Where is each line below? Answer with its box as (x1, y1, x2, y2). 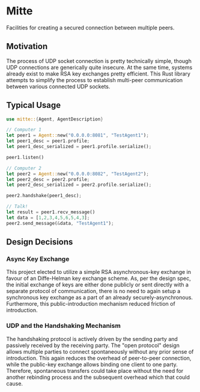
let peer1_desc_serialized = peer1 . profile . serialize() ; (6, 144, 152, 150)
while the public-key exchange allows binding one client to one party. (6, 361, 178, 368)
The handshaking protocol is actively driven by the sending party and (6, 335, 178, 342)
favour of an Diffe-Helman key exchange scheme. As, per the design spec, (6, 275, 191, 282)
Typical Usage (6, 100, 61, 110)
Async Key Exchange (6, 255, 70, 263)
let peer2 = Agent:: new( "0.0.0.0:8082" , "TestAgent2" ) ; (6, 171, 149, 177)
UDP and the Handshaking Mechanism (6, 322, 121, 330)
